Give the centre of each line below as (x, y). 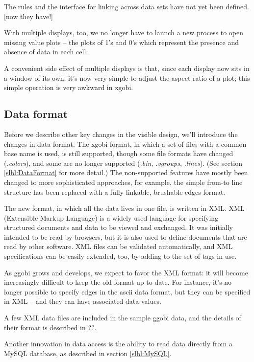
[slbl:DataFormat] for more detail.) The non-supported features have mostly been (126, 172)
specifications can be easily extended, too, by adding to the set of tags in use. (120, 256)
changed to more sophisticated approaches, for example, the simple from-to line (123, 182)
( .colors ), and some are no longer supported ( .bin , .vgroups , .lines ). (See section (123, 163)
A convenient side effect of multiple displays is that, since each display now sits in (127, 68)
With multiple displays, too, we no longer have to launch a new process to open (124, 33)
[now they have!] (28, 16)
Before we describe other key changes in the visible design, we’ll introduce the (121, 134)
